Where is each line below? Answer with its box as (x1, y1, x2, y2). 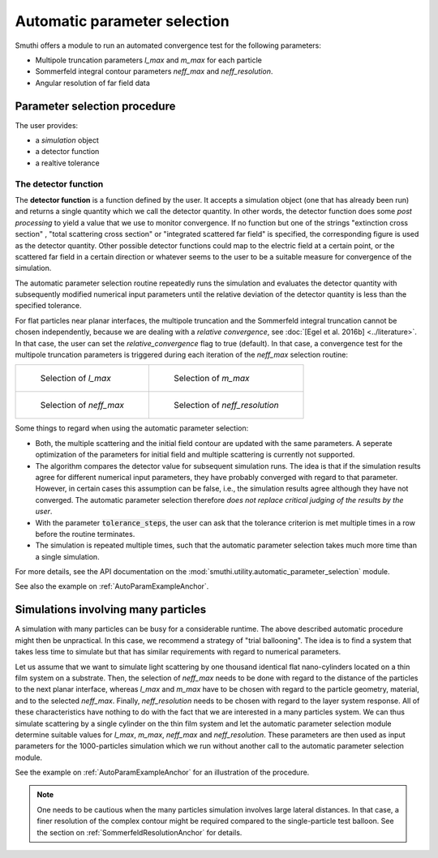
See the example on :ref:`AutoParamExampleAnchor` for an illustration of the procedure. (15, 767, 310, 778)
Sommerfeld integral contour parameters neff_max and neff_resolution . (35, 66, 273, 76)
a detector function (35, 147, 100, 157)
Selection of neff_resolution (173, 400, 279, 411)
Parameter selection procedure (15, 99, 176, 113)
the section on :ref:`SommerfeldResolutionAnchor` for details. (36, 827, 243, 837)
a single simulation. (35, 551, 101, 561)
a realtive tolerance (35, 158, 101, 168)
